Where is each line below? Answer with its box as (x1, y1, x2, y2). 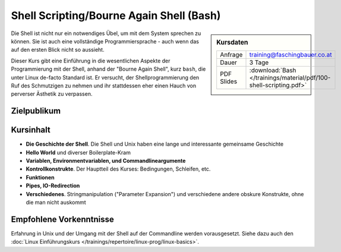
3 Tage (249, 58, 269, 67)
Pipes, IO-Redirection (26, 182, 80, 190)
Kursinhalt (11, 125, 50, 135)
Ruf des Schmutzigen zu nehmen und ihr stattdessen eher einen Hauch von (11, 82, 196, 89)
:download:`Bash (249, 66, 296, 74)
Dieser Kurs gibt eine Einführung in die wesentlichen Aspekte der (11, 57, 170, 64)
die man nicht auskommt (26, 199, 86, 206)
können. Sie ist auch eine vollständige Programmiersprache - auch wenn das (11, 37, 199, 45)
